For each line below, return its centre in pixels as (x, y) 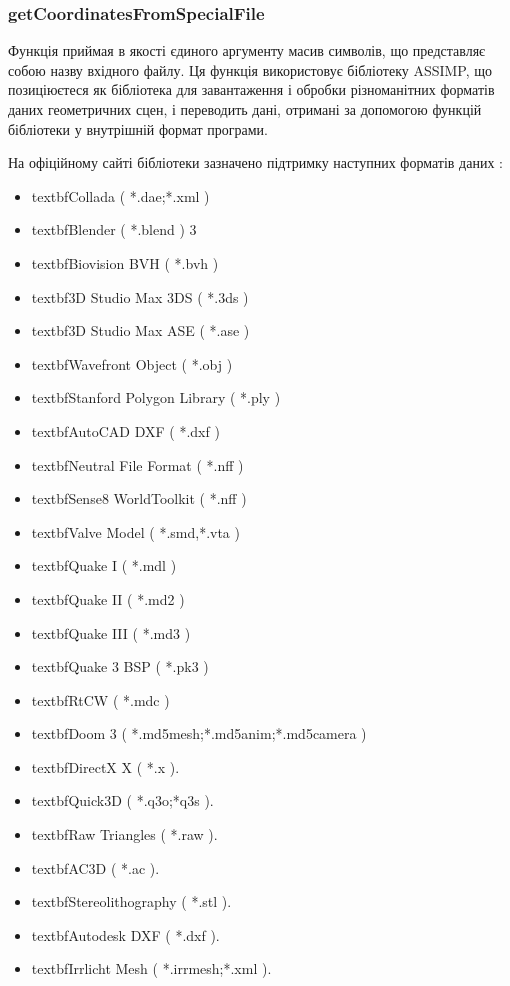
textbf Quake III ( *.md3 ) (111, 632)
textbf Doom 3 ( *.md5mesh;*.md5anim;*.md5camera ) (199, 733)
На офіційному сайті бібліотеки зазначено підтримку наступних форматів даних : (255, 162)
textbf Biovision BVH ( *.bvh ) (125, 262)
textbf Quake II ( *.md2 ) (108, 598)
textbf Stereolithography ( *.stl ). (131, 901)
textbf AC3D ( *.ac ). (95, 867)
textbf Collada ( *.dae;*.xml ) (120, 195)
